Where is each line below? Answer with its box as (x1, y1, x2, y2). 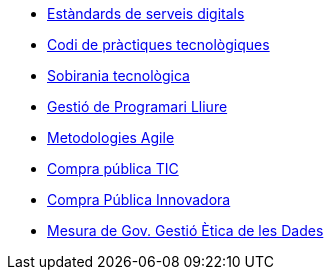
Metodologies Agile (47, 129, 175, 146)
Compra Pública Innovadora (47, 191, 231, 208)
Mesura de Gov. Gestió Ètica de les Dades (47, 222, 324, 239)
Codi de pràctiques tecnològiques (47, 36, 270, 53)
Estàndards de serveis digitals (47, 5, 245, 22)
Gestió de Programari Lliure (47, 98, 228, 115)
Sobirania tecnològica (47, 67, 190, 84)
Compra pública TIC (47, 160, 179, 177)
